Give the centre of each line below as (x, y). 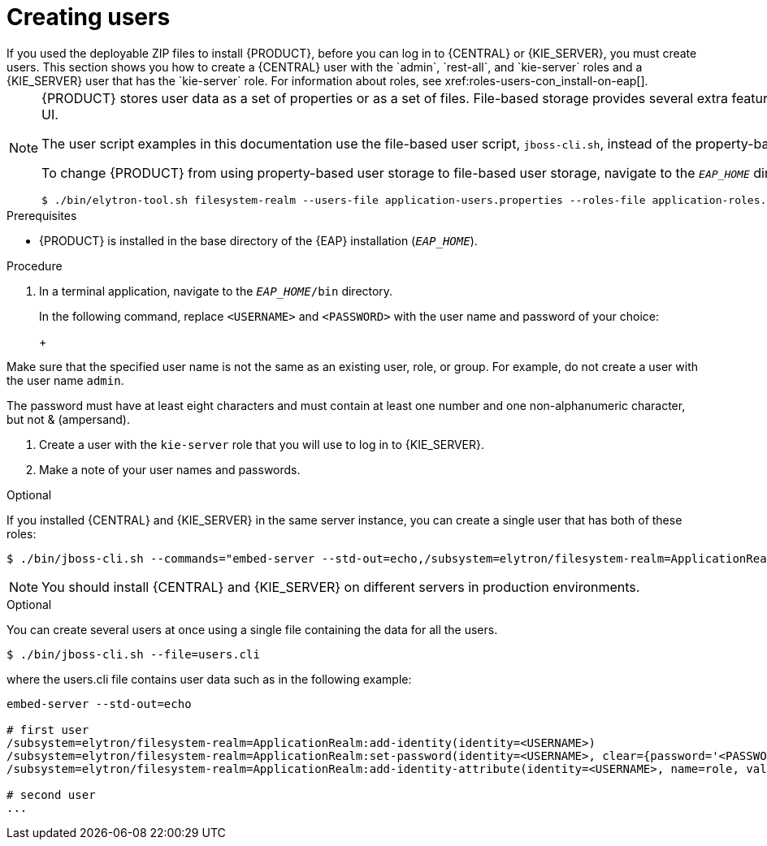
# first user (48, 729)
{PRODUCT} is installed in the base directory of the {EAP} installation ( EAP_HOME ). (258, 240)
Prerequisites (42, 215)
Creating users (89, 17)
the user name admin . (65, 380)
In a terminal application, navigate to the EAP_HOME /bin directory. (216, 291)
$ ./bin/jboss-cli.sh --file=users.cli (133, 654)
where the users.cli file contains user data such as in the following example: (209, 679)
